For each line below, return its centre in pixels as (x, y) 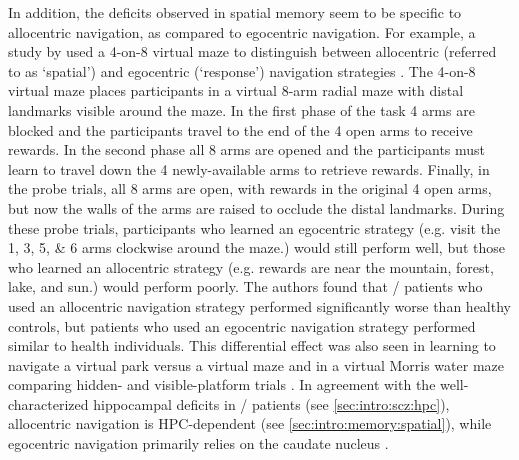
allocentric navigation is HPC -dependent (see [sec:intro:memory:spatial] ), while (250, 423)
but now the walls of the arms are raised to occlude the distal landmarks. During (256, 207)
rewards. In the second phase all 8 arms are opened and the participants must (247, 149)
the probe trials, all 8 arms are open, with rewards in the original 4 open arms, (250, 188)
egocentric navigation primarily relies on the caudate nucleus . (198, 443)
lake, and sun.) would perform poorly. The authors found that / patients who (245, 286)
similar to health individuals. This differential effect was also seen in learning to (252, 345)
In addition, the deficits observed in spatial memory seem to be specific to (235, 12)
